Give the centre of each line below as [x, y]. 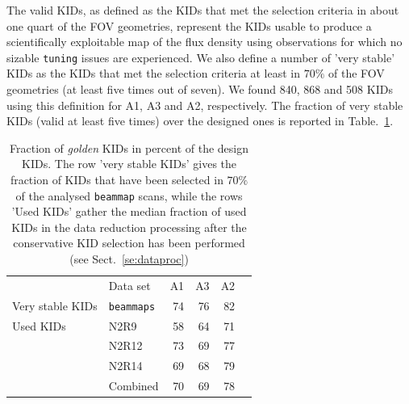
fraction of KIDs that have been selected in [117, 179]
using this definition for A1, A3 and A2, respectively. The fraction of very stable [205, 105]
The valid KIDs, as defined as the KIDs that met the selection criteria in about [203, 10]
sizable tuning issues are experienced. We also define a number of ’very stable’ [201, 57]
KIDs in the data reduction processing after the [129, 227]
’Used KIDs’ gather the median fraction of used [129, 211]
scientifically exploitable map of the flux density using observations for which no [204, 42]
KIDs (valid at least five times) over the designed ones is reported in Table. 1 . [200, 121]
